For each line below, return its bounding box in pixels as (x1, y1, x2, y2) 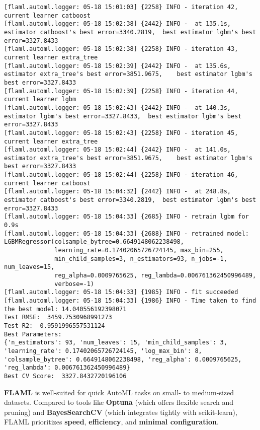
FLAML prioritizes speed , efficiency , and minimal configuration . (4, 416, 219, 427)
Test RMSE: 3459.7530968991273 (4, 314, 112, 321)
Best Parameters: (4, 330, 62, 338)
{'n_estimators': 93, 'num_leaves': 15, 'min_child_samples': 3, (4, 339, 227, 346)
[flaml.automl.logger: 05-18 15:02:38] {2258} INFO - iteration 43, (4, 45, 238, 53)
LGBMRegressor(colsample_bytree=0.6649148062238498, (4, 238, 184, 246)
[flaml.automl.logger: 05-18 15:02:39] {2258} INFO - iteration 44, (4, 87, 238, 95)
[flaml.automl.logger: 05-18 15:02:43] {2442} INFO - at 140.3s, (4, 104, 231, 111)
